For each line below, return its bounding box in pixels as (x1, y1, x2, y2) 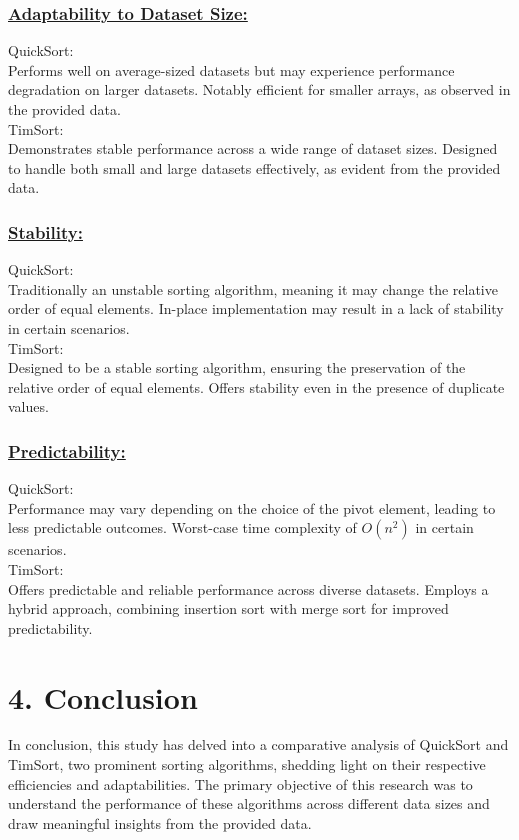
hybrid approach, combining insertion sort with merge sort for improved (8, 598, 449, 619)
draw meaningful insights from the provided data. (8, 812, 312, 833)
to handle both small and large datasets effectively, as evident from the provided (8, 157, 501, 178)
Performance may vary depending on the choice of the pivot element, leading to (8, 497, 496, 518)
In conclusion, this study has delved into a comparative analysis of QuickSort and (8, 734, 509, 755)
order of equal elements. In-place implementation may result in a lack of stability (8, 298, 504, 319)
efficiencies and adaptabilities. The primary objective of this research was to (8, 773, 473, 794)
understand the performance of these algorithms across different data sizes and (8, 793, 490, 814)
